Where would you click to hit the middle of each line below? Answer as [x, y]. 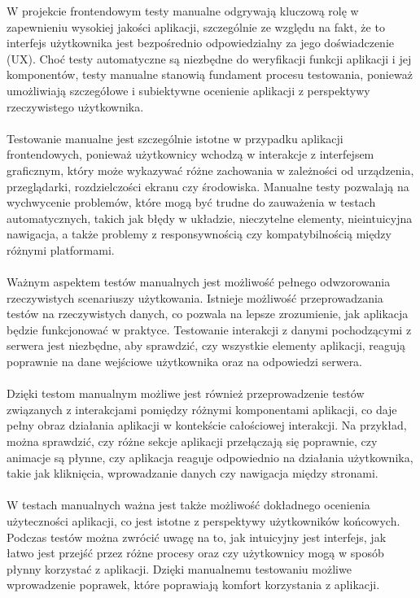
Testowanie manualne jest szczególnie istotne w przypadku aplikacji [175, 138]
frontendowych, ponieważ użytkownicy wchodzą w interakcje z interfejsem [190, 154]
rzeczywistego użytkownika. [75, 106]
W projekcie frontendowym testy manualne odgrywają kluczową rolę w [183, 11]
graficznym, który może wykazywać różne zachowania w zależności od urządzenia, [210, 170]
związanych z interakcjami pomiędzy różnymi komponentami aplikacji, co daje [202, 409]
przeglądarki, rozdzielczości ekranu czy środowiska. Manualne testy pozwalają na [208, 186]
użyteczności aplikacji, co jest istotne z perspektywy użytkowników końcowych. [203, 521]
